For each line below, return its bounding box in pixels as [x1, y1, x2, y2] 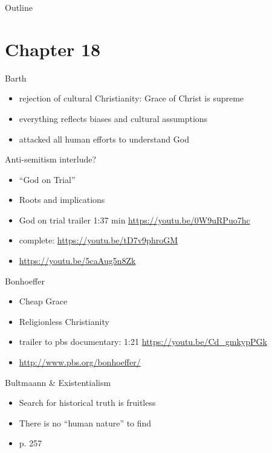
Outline [5, 1, 33, 13]
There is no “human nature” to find [19, 416, 152, 429]
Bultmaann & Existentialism [5, 376, 111, 388]
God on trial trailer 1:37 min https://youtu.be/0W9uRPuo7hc [19, 213, 250, 226]
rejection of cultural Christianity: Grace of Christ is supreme [19, 92, 244, 104]
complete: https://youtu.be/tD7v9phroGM [19, 234, 178, 246]
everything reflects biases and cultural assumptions [19, 112, 208, 124]
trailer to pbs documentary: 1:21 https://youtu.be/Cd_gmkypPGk [19, 335, 267, 348]
